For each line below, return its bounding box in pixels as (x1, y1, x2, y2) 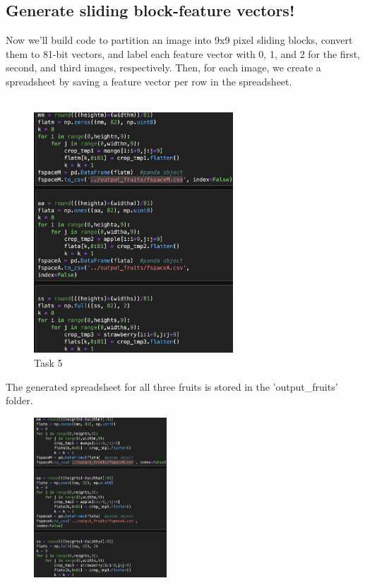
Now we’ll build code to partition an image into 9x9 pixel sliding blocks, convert (6, 33, 353, 47)
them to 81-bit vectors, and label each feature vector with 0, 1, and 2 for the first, (6, 46, 360, 61)
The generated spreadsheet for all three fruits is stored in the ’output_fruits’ (6, 379, 338, 394)
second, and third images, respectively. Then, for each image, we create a (6, 60, 321, 75)
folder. (6, 393, 33, 408)
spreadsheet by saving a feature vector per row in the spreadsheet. (6, 73, 292, 88)
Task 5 (34, 355, 63, 370)
